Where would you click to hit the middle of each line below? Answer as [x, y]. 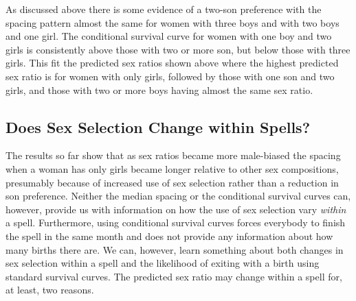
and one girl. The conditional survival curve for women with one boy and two [169, 36]
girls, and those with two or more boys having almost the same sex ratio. [159, 89]
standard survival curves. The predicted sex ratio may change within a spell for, [174, 276]
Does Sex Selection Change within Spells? [158, 127]
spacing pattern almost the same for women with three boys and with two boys [173, 22]
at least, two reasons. [50, 290]
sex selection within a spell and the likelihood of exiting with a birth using [163, 263]
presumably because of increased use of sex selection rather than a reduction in [172, 182]
